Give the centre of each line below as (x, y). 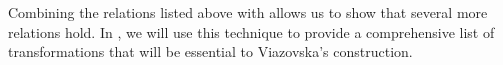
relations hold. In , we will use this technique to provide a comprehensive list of (251, 31)
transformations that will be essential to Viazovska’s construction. (210, 51)
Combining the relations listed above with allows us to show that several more (248, 12)
